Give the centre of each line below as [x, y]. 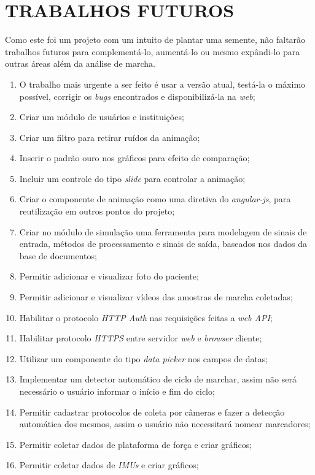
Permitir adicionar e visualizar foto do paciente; [109, 276]
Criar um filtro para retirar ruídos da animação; [110, 137]
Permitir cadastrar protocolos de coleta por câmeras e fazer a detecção [152, 412]
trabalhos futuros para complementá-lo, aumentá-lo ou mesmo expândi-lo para [153, 51]
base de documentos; [58, 255]
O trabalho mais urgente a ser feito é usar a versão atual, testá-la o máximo [162, 84]
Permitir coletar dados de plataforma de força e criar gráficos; [136, 444]
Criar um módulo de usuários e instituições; [102, 117]
